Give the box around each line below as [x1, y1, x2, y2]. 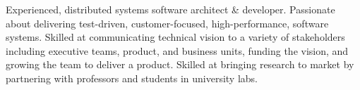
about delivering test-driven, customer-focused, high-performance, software [6, 15, 329, 30]
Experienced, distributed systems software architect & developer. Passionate [6, 2, 335, 16]
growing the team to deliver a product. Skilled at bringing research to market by [6, 57, 354, 72]
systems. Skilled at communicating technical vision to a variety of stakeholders [6, 30, 345, 44]
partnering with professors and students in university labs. [6, 70, 258, 85]
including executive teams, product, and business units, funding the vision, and [6, 43, 349, 58]
